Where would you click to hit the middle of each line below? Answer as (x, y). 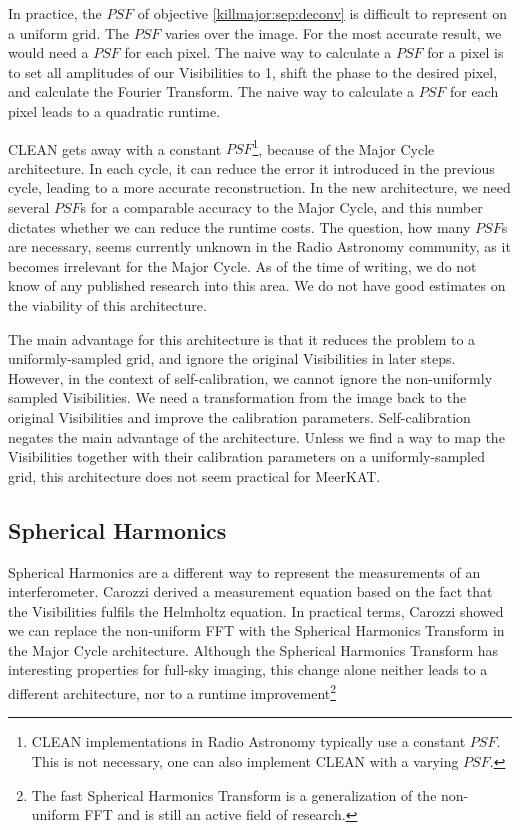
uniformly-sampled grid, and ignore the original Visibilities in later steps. (232, 358)
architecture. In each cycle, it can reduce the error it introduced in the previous (251, 167)
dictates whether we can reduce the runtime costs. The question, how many (239, 226)
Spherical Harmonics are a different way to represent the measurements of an (244, 571)
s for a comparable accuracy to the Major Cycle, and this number (281, 207)
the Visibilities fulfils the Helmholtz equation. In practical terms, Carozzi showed (256, 610)
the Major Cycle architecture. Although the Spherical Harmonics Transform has (253, 649)
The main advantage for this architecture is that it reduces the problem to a (242, 338)
